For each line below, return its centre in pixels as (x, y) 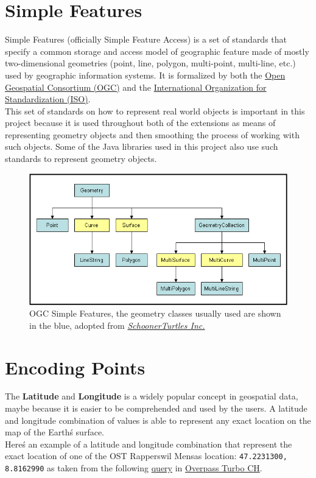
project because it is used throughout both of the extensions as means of (140, 123)
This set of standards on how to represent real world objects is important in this (155, 111)
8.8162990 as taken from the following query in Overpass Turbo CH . (134, 468)
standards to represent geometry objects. (81, 159)
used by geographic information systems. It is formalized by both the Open (145, 75)
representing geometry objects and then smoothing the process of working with (152, 134)
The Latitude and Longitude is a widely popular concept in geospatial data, (152, 396)
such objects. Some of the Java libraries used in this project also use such (142, 146)
